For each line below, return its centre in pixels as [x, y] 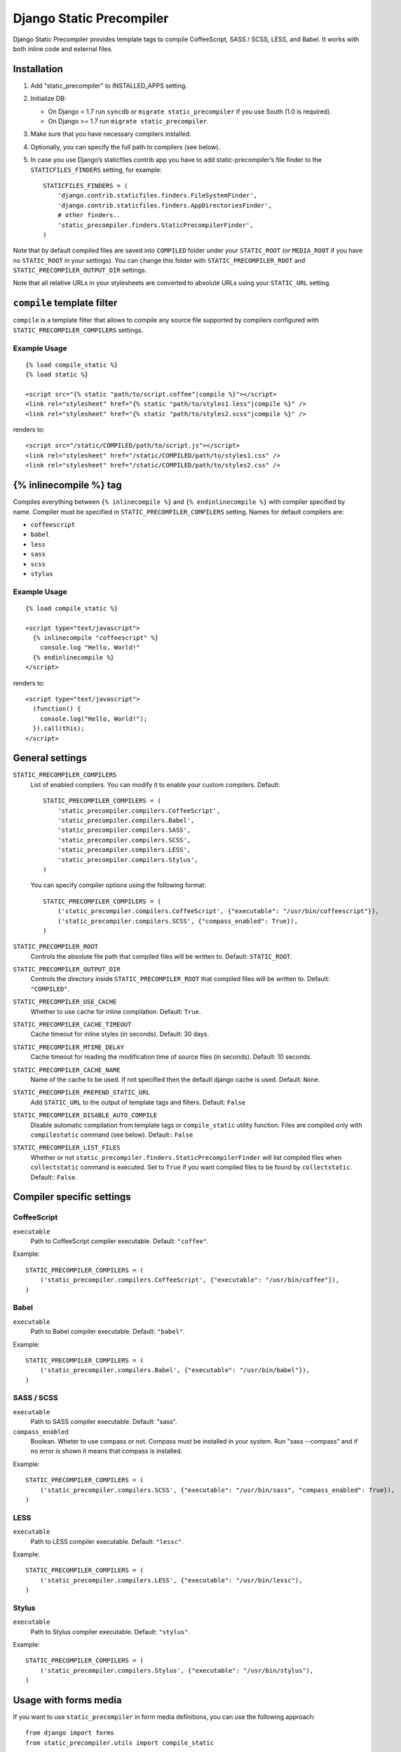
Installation [38, 69]
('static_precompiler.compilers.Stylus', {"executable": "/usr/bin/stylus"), [177, 1670]
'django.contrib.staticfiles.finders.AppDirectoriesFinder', [165, 205]
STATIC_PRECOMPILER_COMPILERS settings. [78, 330]
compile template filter [65, 303]
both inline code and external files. [63, 48]
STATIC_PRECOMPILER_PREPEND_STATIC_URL [81, 1093]
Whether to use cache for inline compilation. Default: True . [116, 1011]
